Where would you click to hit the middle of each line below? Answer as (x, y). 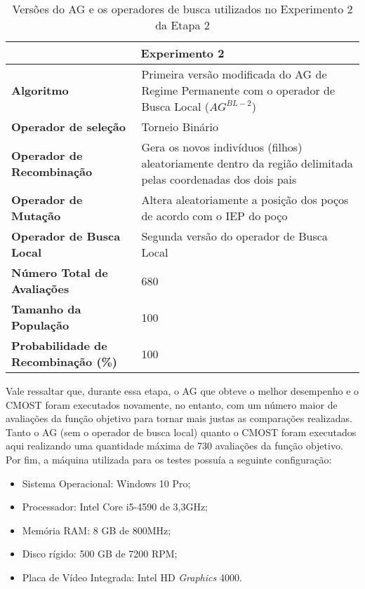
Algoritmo (40, 90)
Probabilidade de (59, 345)
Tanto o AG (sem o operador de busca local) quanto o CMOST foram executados (181, 432)
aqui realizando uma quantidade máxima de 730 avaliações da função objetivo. (174, 446)
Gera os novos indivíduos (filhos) (222, 147)
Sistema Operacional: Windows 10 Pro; (106, 483)
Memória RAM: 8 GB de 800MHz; (97, 530)
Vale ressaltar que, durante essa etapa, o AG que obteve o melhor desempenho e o (182, 391)
